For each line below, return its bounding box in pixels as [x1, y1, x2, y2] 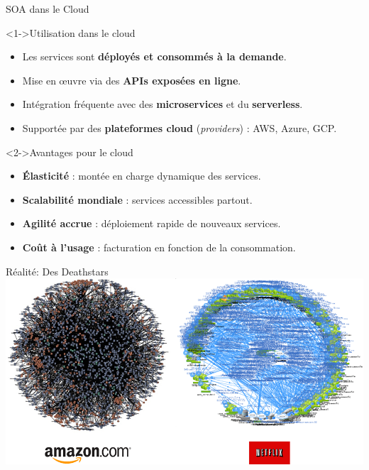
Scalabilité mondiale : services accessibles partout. [22, 192, 253, 207]
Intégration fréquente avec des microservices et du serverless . [22, 97, 303, 111]
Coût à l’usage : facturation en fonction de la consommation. [22, 239, 296, 254]
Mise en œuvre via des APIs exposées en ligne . [22, 72, 241, 87]
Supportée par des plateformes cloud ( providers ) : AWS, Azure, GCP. [22, 120, 337, 135]
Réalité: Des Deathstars [6, 263, 109, 278]
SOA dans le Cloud [6, 1, 89, 16]
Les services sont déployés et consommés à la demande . [22, 49, 287, 64]
